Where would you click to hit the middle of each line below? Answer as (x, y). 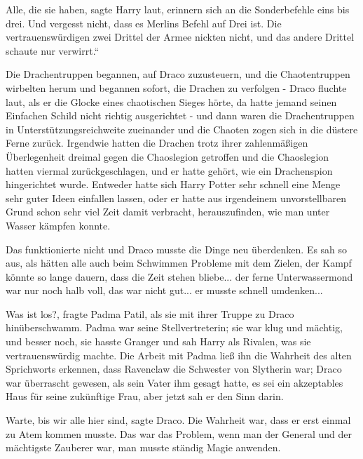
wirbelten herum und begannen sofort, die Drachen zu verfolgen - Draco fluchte (176, 87)
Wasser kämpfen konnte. (58, 225)
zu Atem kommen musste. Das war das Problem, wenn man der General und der (179, 433)
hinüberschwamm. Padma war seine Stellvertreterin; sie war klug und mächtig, (174, 327)
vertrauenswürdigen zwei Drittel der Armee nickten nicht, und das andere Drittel (180, 37)
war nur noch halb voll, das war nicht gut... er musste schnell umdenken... (164, 290)
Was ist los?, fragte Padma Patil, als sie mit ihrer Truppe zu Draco (150, 313)
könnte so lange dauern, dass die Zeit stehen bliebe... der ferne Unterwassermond (179, 276)
